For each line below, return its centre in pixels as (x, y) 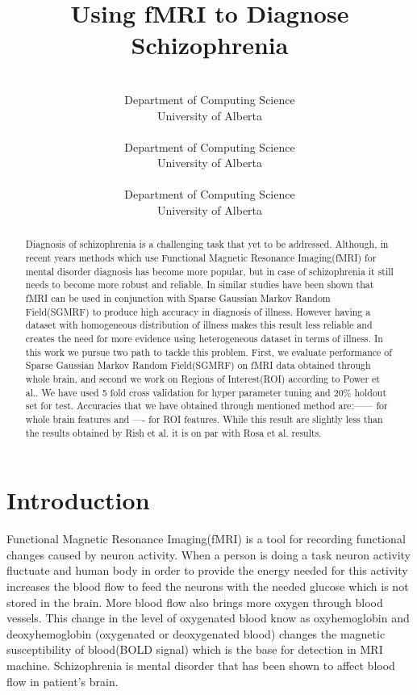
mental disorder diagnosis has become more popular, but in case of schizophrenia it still (209, 271)
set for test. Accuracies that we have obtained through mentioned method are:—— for (206, 406)
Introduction (78, 500)
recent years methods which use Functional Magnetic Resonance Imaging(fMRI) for (201, 258)
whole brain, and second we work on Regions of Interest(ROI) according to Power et (202, 379)
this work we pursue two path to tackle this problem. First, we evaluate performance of (208, 352)
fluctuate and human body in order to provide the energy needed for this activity (207, 570)
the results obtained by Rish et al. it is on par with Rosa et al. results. (173, 432)
